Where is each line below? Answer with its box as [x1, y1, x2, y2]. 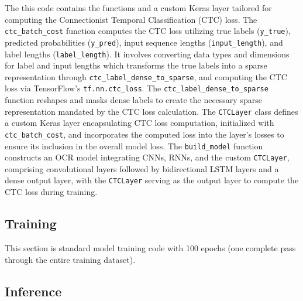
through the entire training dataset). [5, 253, 136, 265]
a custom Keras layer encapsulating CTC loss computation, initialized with [5, 117, 274, 129]
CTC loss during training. [5, 186, 98, 198]
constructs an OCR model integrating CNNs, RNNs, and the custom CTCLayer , [5, 151, 290, 163]
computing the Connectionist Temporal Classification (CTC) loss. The [5, 13, 257, 25]
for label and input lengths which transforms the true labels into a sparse [5, 59, 267, 71]
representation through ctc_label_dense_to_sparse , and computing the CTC [5, 70, 287, 83]
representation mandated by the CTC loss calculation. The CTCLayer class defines [5, 105, 298, 117]
